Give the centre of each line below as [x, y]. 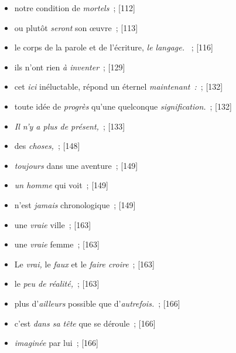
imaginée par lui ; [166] [56, 343]
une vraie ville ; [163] [53, 224]
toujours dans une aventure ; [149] [76, 165]
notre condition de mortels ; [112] [75, 8]
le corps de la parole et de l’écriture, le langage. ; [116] [114, 47]
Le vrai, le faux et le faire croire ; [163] [84, 264]
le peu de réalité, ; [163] [57, 284]
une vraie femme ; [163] [57, 244]
